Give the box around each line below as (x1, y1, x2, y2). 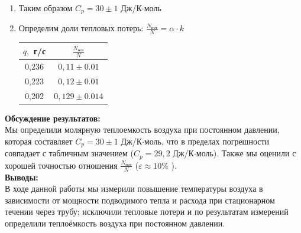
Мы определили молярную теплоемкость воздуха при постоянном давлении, (5, 123, 280, 136)
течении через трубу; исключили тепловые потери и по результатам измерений (5, 205, 289, 218)
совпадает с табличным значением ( (5, 147, 134, 159)
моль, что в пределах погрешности (144, 134, 270, 147)
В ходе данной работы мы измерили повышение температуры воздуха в (5, 182, 263, 195)
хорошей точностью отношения (5, 159, 118, 171)
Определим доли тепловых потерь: (18, 22, 144, 34)
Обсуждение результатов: (5, 111, 101, 124)
